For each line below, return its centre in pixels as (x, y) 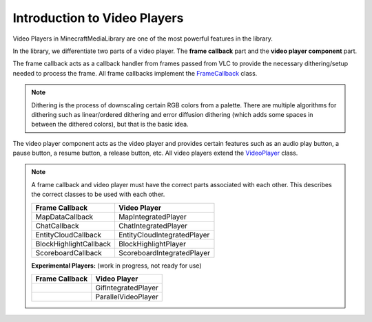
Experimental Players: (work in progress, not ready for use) (116, 266)
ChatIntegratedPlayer (153, 226)
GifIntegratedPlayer (127, 288)
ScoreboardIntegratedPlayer (164, 253)
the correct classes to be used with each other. (98, 194)
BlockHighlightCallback (73, 244)
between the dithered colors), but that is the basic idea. (110, 125)
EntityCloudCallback (69, 235)
